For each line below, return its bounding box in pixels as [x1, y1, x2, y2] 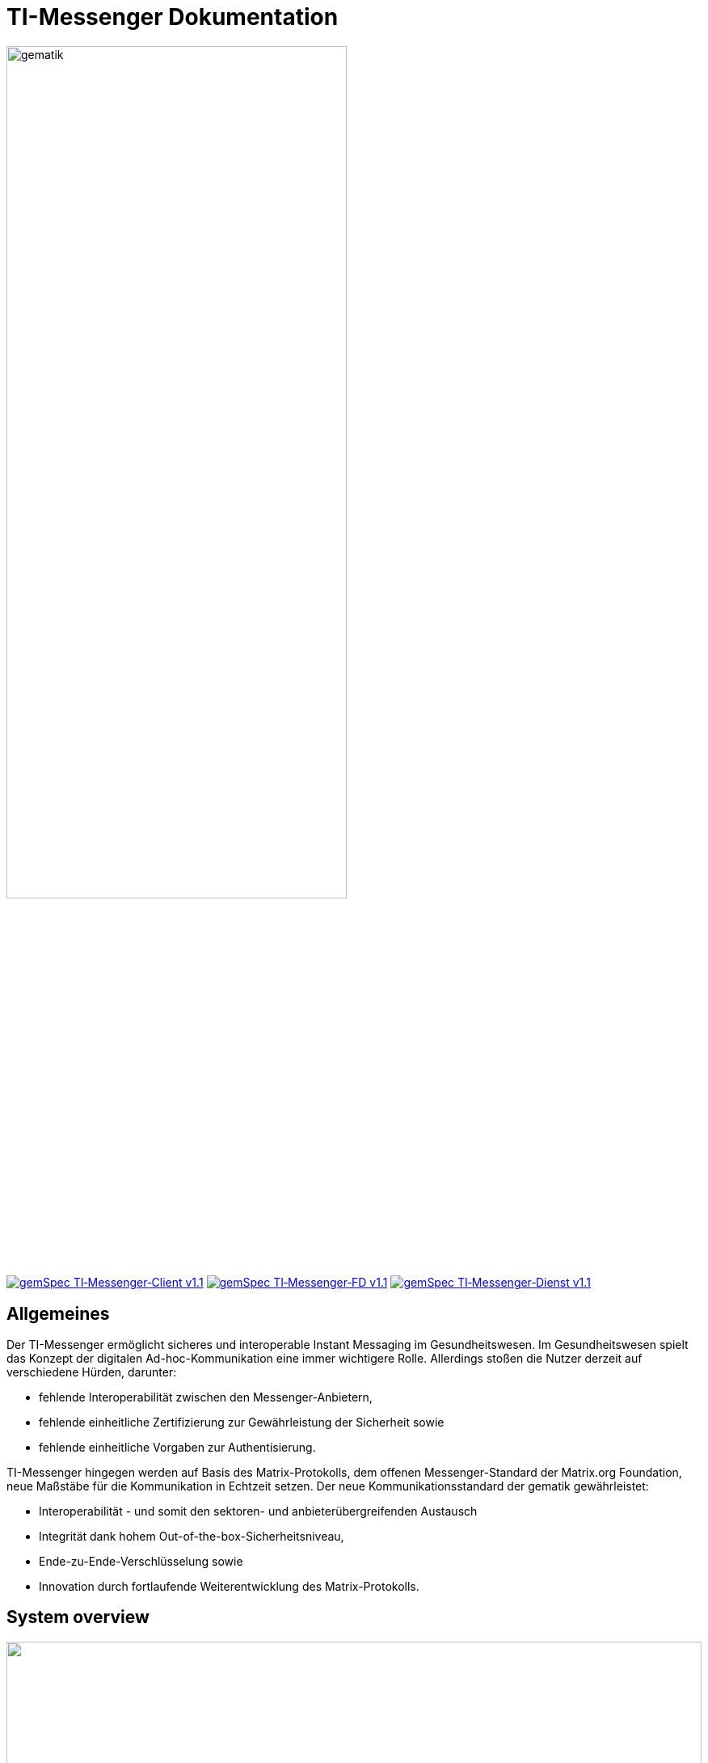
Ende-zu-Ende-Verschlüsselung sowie [39, 1554, 243, 1568]
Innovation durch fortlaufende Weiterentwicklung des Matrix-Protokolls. [39, 1579, 419, 1593]
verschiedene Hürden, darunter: [6, 1364, 177, 1379]
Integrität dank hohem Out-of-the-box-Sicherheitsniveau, [39, 1528, 344, 1543]
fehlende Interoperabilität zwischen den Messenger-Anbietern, [39, 1389, 373, 1404]
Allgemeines [6, 1303, 110, 1324]
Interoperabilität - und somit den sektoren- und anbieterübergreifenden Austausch [39, 1503, 478, 1518]
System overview [6, 1607, 150, 1628]
